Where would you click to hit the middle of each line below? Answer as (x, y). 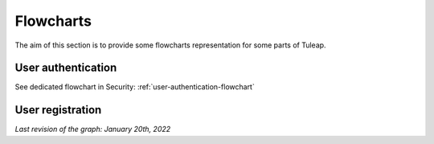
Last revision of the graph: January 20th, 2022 (93, 130)
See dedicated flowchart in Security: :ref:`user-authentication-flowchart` (135, 87)
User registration (58, 110)
